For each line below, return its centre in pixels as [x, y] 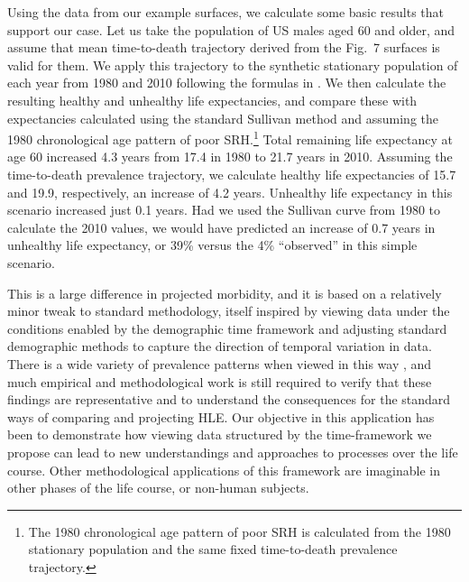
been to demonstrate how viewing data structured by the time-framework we [220, 434]
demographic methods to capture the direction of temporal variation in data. [220, 346]
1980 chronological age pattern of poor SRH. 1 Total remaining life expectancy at [230, 138]
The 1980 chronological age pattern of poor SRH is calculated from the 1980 [239, 531]
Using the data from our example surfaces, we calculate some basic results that [226, 12]
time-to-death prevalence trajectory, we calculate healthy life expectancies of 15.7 [232, 174]
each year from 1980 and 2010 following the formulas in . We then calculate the [227, 83]
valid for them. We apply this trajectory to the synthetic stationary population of [233, 65]
